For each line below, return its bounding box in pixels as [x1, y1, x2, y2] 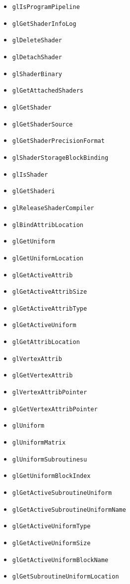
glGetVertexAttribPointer [12, 405, 98, 413]
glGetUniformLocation [12, 254, 83, 262]
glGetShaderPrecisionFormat [12, 137, 105, 145]
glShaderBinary [12, 70, 63, 78]
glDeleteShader [12, 37, 63, 44]
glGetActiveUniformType [12, 523, 91, 530]
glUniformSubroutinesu [12, 456, 87, 463]
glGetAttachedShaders [12, 87, 83, 95]
